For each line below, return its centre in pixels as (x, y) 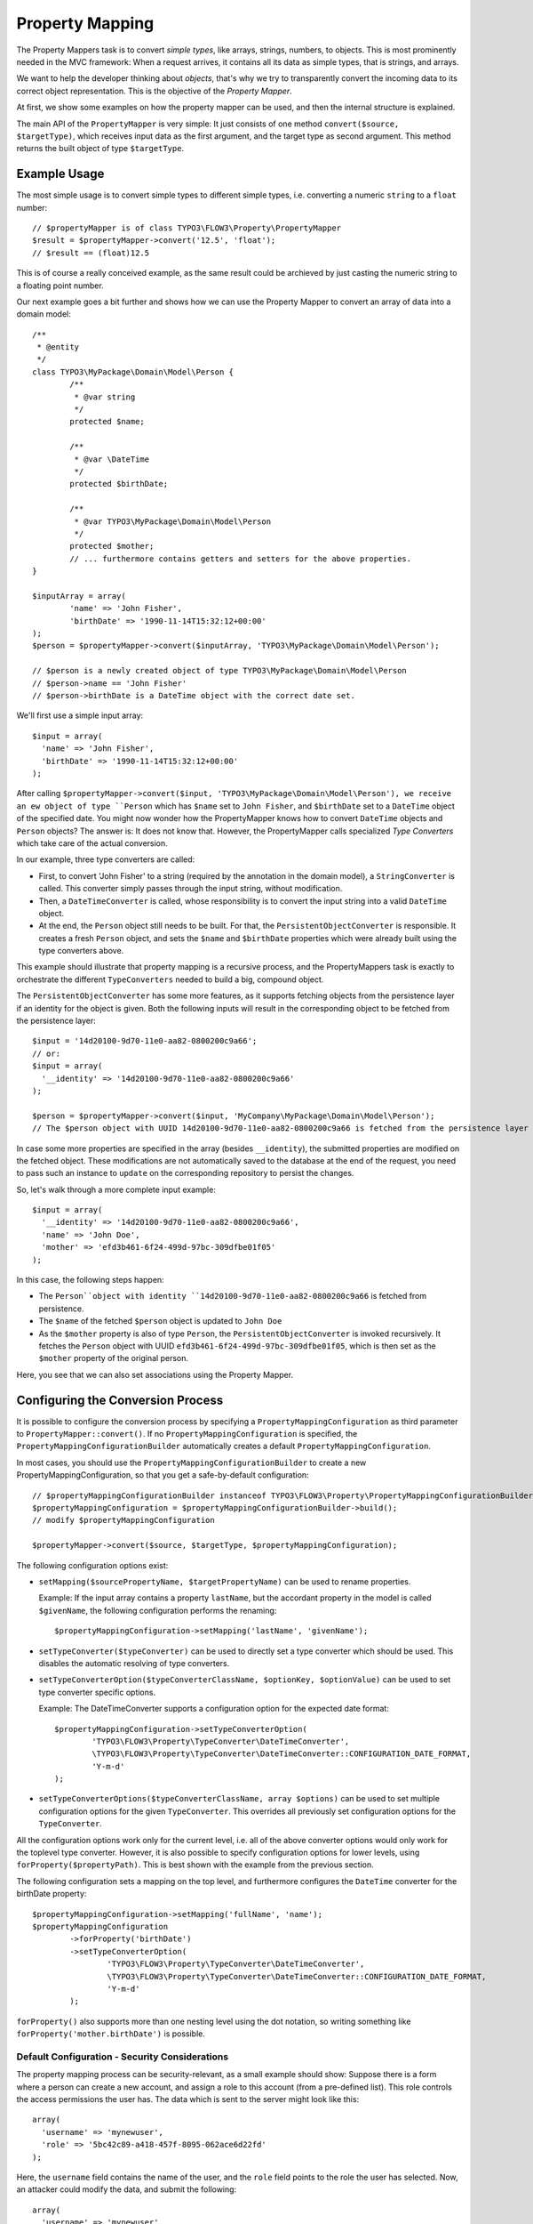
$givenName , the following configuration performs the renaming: (158, 1610)
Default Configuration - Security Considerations (123, 2057)
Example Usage (60, 174)
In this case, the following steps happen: (90, 1280)
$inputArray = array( (79, 596)
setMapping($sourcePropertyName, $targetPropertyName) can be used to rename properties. (225, 1581)
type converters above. (81, 951)
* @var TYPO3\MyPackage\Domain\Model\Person (172, 521)
